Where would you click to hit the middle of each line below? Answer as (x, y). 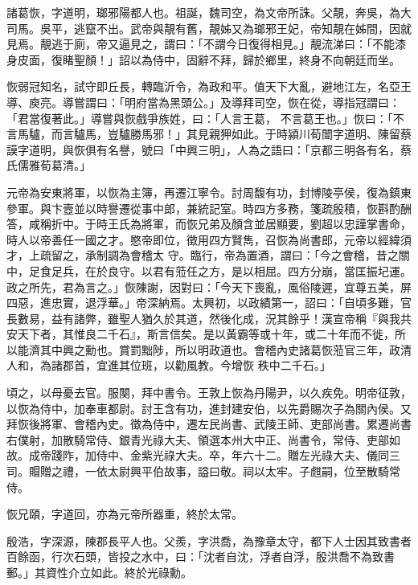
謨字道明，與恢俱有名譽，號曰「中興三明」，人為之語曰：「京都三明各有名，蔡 (209, 149)
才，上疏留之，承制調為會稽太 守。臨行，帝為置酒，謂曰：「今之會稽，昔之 (203, 255)
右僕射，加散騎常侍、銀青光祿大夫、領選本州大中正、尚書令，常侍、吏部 (198, 439)
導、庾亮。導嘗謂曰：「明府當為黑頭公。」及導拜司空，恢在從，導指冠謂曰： (203, 102)
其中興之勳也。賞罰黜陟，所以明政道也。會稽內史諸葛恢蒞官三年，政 (220, 349)
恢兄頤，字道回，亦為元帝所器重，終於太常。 (125, 514)
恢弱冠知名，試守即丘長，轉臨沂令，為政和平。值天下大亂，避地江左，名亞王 (209, 86)
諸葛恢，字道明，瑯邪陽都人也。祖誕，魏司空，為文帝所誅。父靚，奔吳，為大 (209, 12)
